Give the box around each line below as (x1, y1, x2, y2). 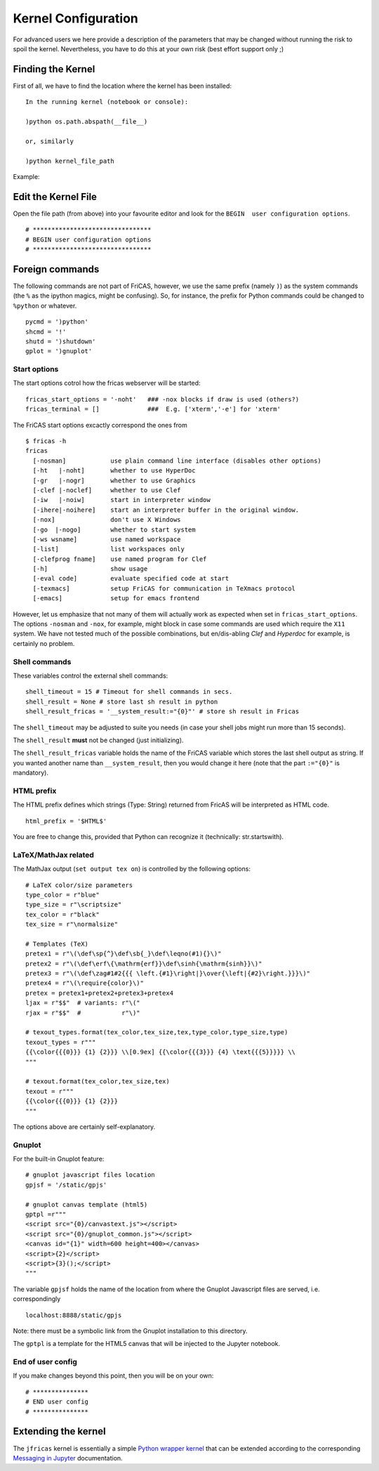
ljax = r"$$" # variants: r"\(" (25, 999, 140, 1007)
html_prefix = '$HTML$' (25, 817, 107, 825)
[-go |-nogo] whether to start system (32, 525, 196, 534)
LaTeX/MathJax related (13, 850, 95, 859)
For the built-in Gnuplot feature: (13, 1155, 105, 1163)
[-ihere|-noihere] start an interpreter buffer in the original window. (32, 506, 300, 514)
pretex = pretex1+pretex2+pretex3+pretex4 (25, 989, 174, 997)
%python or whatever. (13, 301, 77, 310)
